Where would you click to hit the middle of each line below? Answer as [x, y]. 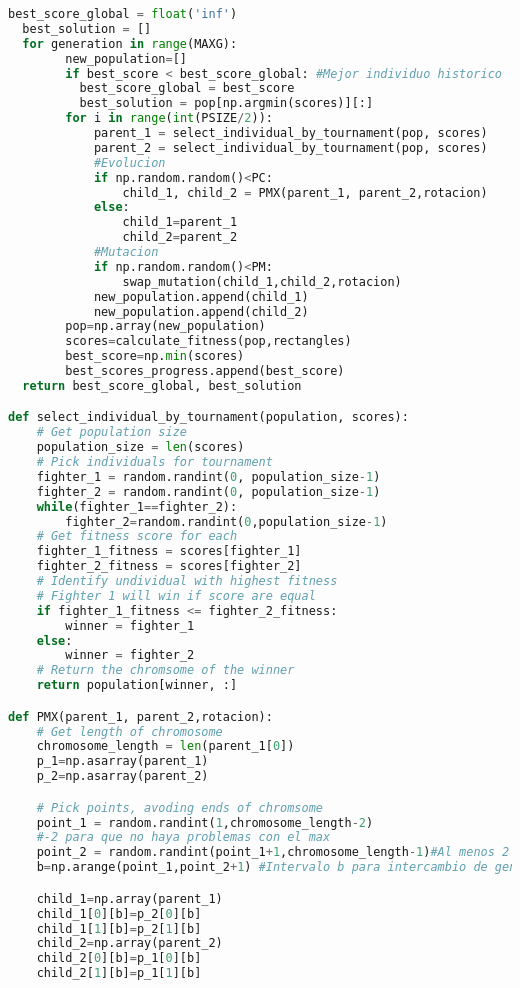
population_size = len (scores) [140, 447]
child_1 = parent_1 [180, 222]
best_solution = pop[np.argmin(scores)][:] [226, 103]
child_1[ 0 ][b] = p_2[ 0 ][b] [119, 913]
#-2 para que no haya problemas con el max [183, 837]
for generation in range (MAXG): [130, 43]
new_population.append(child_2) [201, 311]
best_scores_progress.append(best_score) [205, 371]
